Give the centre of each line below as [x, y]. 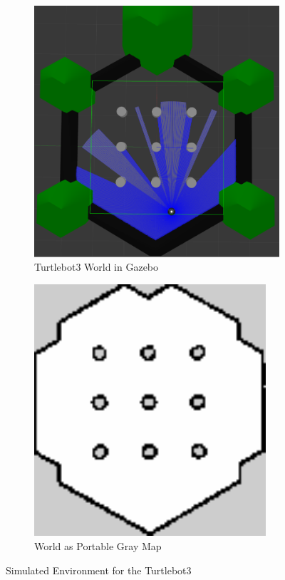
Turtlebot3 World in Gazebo [97, 267]
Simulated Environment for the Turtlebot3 [99, 570]
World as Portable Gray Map [98, 546]
